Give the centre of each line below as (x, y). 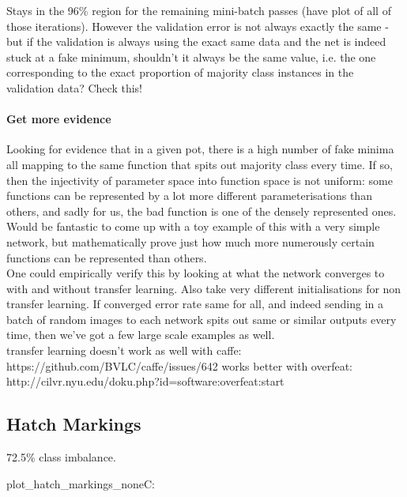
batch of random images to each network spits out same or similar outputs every (202, 319)
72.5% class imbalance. (61, 457)
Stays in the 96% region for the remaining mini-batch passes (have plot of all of (199, 10)
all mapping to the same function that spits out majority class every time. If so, (200, 164)
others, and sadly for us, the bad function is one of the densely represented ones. (202, 211)
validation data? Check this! (74, 87)
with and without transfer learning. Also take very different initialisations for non (204, 288)
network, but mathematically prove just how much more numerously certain (190, 241)
